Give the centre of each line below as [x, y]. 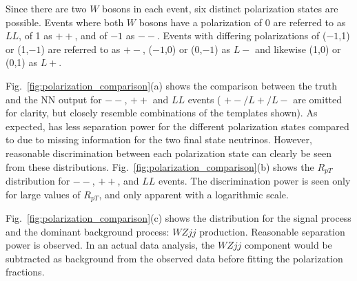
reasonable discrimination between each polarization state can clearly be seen [169, 153]
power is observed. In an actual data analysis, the [110, 245]
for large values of [43, 194]
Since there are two [46, 8]
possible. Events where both [65, 22]
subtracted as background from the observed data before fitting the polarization [174, 258]
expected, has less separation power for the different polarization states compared [177, 126]
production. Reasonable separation [272, 231]
